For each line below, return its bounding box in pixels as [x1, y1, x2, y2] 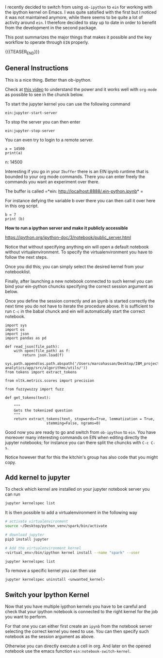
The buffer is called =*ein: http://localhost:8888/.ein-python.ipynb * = [5, 188, 144, 194]
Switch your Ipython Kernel [5, 590, 90, 599]
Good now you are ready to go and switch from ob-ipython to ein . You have [5, 429, 156, 435]
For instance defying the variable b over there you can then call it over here [5, 197, 156, 203]
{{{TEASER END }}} [5, 49, 40, 55]
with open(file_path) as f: [14, 348, 70, 353]
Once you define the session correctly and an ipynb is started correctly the [5, 298, 155, 303]
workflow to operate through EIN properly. [5, 39, 89, 45]
